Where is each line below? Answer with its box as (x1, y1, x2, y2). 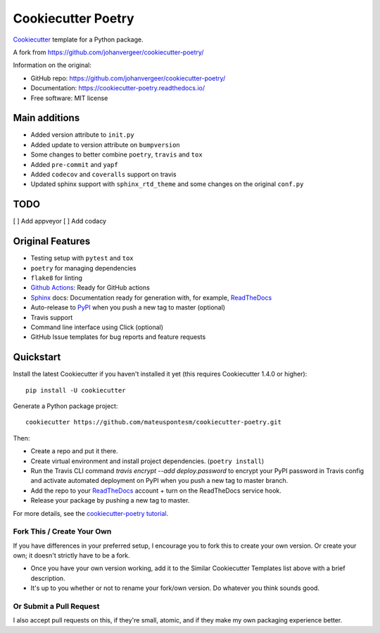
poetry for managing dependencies (30, 264, 137, 272)
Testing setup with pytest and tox (30, 254, 134, 262)
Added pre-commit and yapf (30, 160, 119, 168)
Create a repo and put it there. (30, 447, 119, 455)
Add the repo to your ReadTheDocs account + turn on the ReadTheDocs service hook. (30, 486, 281, 495)
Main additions (13, 112, 80, 124)
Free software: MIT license (30, 94, 108, 102)
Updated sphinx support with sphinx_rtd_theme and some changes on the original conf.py (30, 180, 304, 188)
